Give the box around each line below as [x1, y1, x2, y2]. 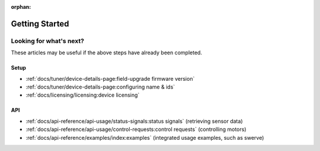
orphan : [11, 4, 31, 10]
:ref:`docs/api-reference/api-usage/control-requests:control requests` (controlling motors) [25, 126, 247, 133]
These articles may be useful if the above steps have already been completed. [11, 49, 203, 56]
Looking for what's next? [11, 37, 84, 45]
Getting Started [11, 18, 69, 29]
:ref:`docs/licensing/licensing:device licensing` [25, 91, 140, 99]
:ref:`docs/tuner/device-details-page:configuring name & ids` [25, 83, 175, 90]
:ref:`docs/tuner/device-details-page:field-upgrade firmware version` [25, 75, 195, 82]
